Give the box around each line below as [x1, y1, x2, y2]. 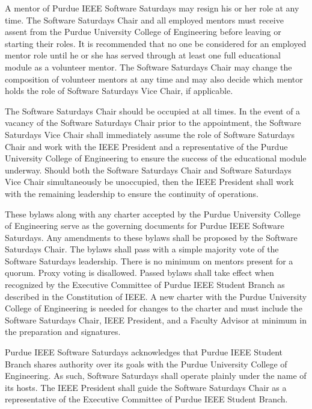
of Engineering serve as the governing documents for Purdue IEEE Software [5, 219, 284, 232]
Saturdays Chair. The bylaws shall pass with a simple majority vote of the [5, 243, 279, 255]
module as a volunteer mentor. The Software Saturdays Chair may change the [5, 60, 292, 73]
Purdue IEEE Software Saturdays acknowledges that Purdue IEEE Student [5, 346, 283, 358]
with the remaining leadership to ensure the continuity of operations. [5, 187, 258, 199]
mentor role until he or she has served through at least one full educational [5, 49, 281, 61]
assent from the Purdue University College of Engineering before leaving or [5, 25, 281, 38]
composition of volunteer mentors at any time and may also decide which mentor [5, 72, 303, 85]
